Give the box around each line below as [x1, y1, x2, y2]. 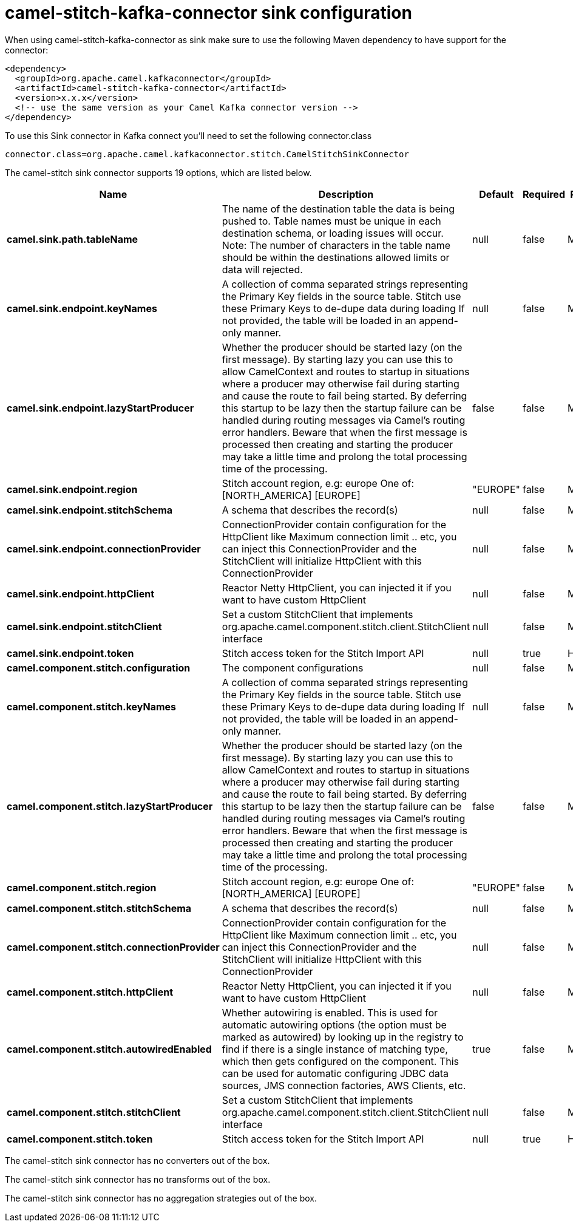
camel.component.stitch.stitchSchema [7, 902, 192, 914]
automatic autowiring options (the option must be [222, 1018, 447, 1031]
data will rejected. [222, 263, 303, 276]
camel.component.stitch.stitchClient [7, 1106, 181, 1118]
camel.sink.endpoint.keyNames [7, 302, 157, 314]
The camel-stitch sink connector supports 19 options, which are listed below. [5, 167, 312, 178]
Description [318, 188, 374, 200]
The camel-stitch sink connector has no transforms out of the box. [5, 1174, 271, 1185]
